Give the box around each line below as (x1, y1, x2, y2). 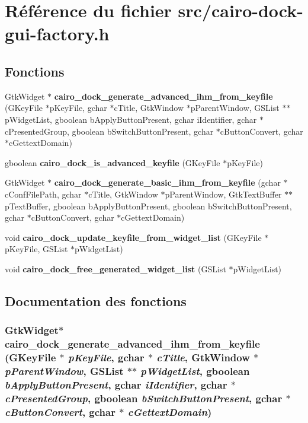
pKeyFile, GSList (5, 243, 68, 255)
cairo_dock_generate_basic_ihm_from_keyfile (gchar (54, 176, 281, 189)
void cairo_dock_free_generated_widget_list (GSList (5, 262, 226, 275)
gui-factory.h (5, 21, 110, 46)
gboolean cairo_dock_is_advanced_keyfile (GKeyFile (5, 156, 220, 168)
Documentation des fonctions (5, 291, 187, 310)
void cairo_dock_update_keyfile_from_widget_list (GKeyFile (5, 231, 262, 243)
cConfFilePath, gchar (5, 187, 82, 200)
